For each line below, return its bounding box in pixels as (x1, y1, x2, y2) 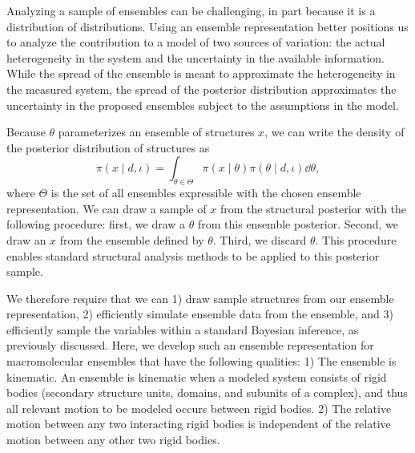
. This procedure (315, 231, 397, 248)
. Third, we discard (212, 231, 307, 248)
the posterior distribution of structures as (6, 139, 210, 156)
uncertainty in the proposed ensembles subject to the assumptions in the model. (6, 96, 399, 113)
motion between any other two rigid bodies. (6, 431, 220, 448)
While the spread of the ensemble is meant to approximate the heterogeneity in (6, 65, 396, 82)
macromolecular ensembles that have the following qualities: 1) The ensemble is (6, 353, 397, 370)
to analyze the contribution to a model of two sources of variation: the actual (6, 34, 385, 51)
